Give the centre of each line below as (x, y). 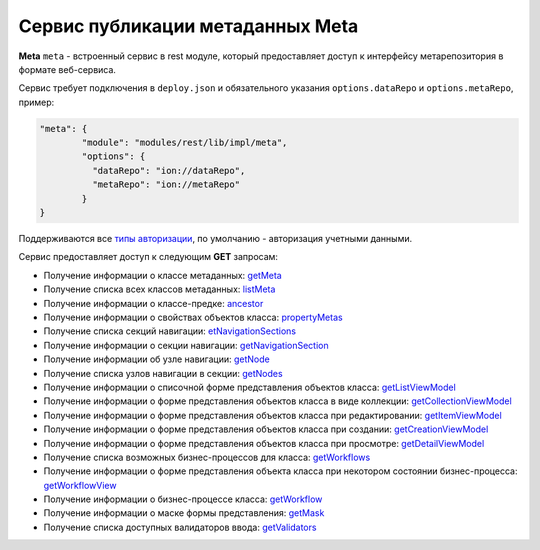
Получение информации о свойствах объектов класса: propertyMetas (193, 317)
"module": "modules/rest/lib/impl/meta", (184, 143)
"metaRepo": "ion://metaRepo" (165, 184)
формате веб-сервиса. (67, 69)
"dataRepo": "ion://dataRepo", (168, 170)
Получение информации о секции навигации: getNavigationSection (186, 345)
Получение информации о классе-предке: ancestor (153, 303)
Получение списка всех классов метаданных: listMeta (159, 289)
